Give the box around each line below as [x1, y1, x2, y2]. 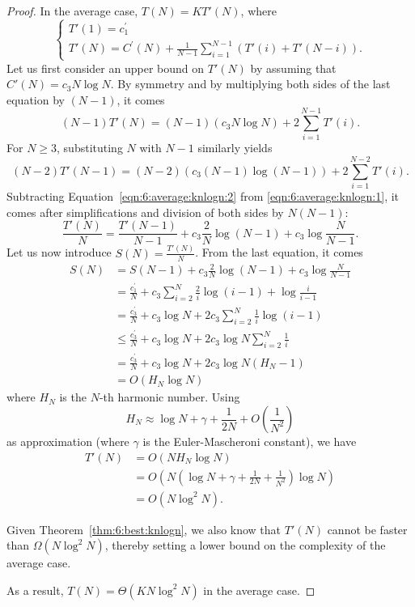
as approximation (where [6, 433, 129, 450]
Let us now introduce [6, 244, 112, 261]
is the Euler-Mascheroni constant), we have [142, 433, 357, 450]
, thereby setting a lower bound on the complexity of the [104, 537, 386, 554]
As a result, [6, 581, 64, 598]
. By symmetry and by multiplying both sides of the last [110, 75, 391, 92]
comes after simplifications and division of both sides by [6, 203, 284, 220]
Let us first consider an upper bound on [6, 59, 205, 76]
